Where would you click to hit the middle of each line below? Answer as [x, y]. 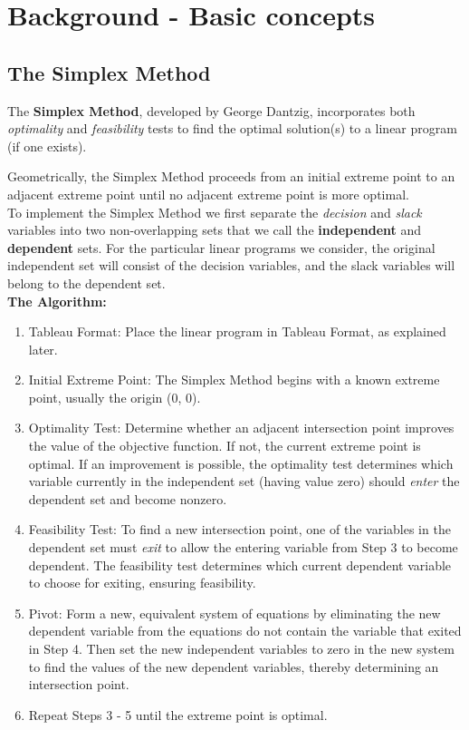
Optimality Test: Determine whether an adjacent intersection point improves [241, 428]
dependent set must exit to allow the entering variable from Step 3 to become [243, 547]
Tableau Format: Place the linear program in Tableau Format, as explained [237, 331]
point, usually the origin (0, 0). [115, 397]
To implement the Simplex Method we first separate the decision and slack [215, 212]
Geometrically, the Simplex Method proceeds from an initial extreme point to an [231, 176]
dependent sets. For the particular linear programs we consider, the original [221, 247]
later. [43, 349]
